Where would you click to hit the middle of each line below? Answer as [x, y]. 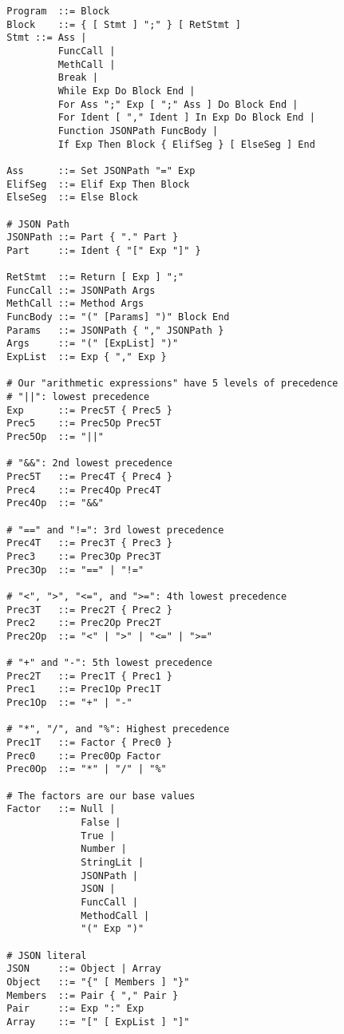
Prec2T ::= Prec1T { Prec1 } [89, 676]
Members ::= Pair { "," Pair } [93, 995]
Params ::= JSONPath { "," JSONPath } [115, 330]
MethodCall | [115, 915]
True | [98, 836]
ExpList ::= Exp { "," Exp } [87, 357]
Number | [104, 849]
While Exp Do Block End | [127, 91]
